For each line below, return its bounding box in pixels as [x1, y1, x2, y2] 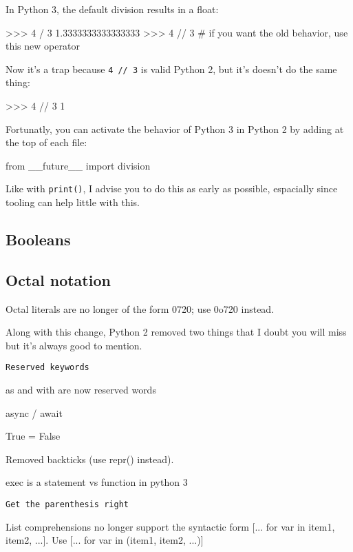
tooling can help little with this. [6, 195, 140, 209]
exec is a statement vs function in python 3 [6, 475, 188, 489]
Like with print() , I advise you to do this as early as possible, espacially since [6, 181, 338, 196]
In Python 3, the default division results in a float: [6, 2, 219, 16]
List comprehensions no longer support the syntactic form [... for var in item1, [6, 519, 335, 533]
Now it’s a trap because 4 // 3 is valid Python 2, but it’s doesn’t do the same [6, 61, 337, 76]
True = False [6, 429, 61, 443]
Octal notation [6, 269, 111, 290]
